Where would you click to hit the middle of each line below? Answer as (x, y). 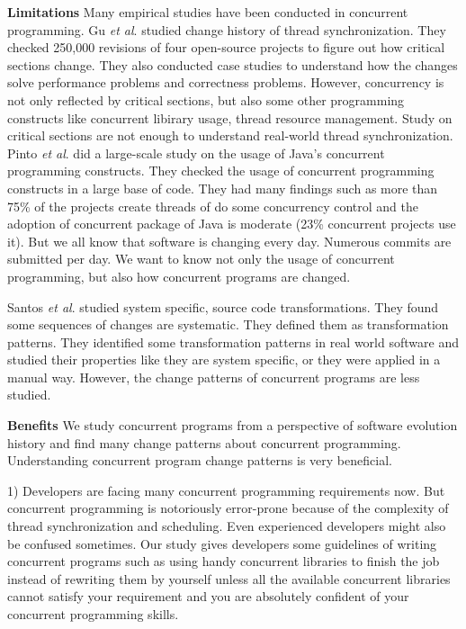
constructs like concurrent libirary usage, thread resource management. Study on (230, 117)
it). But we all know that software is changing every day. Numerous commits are (229, 241)
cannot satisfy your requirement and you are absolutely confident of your (208, 596)
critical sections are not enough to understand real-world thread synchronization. (230, 135)
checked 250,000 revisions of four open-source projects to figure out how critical (226, 47)
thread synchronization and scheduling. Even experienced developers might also (227, 526)
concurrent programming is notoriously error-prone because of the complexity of (228, 508)
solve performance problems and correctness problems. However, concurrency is (226, 82)
